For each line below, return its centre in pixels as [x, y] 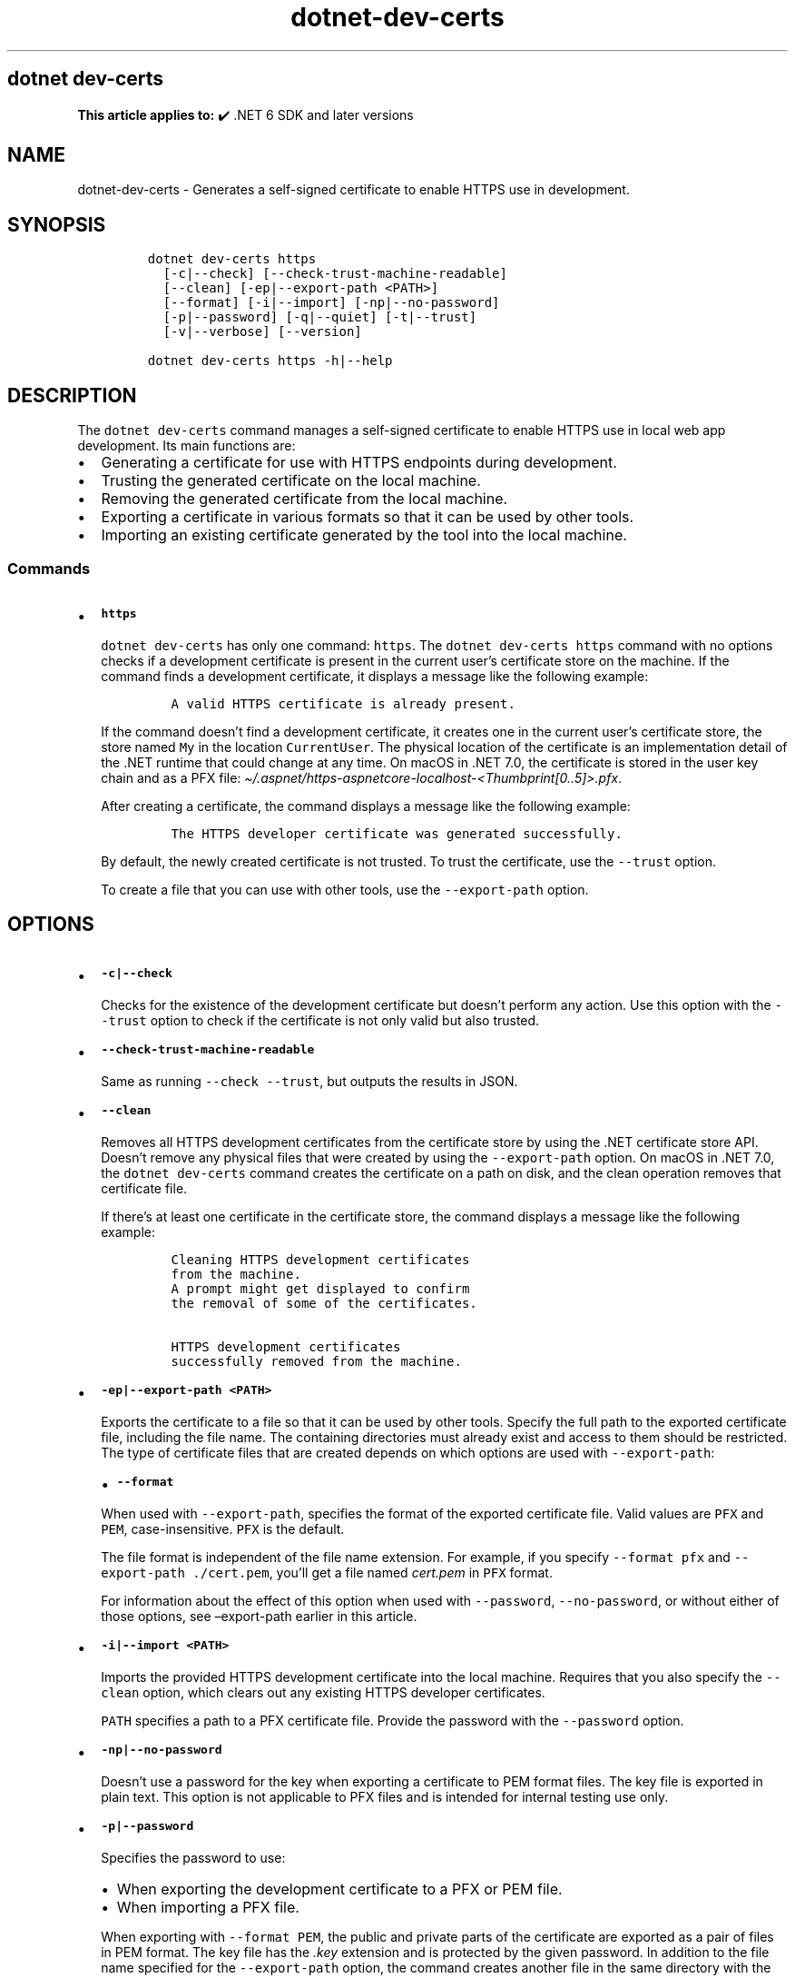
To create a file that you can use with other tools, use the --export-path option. [345, 889]
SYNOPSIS [57, 224]
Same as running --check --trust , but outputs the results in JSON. [309, 1081]
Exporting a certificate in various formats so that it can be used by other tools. [368, 517]
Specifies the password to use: [193, 1857]
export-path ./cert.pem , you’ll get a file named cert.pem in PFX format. [327, 1572]
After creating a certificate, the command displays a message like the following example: [366, 806]
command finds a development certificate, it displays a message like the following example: [375, 676]
